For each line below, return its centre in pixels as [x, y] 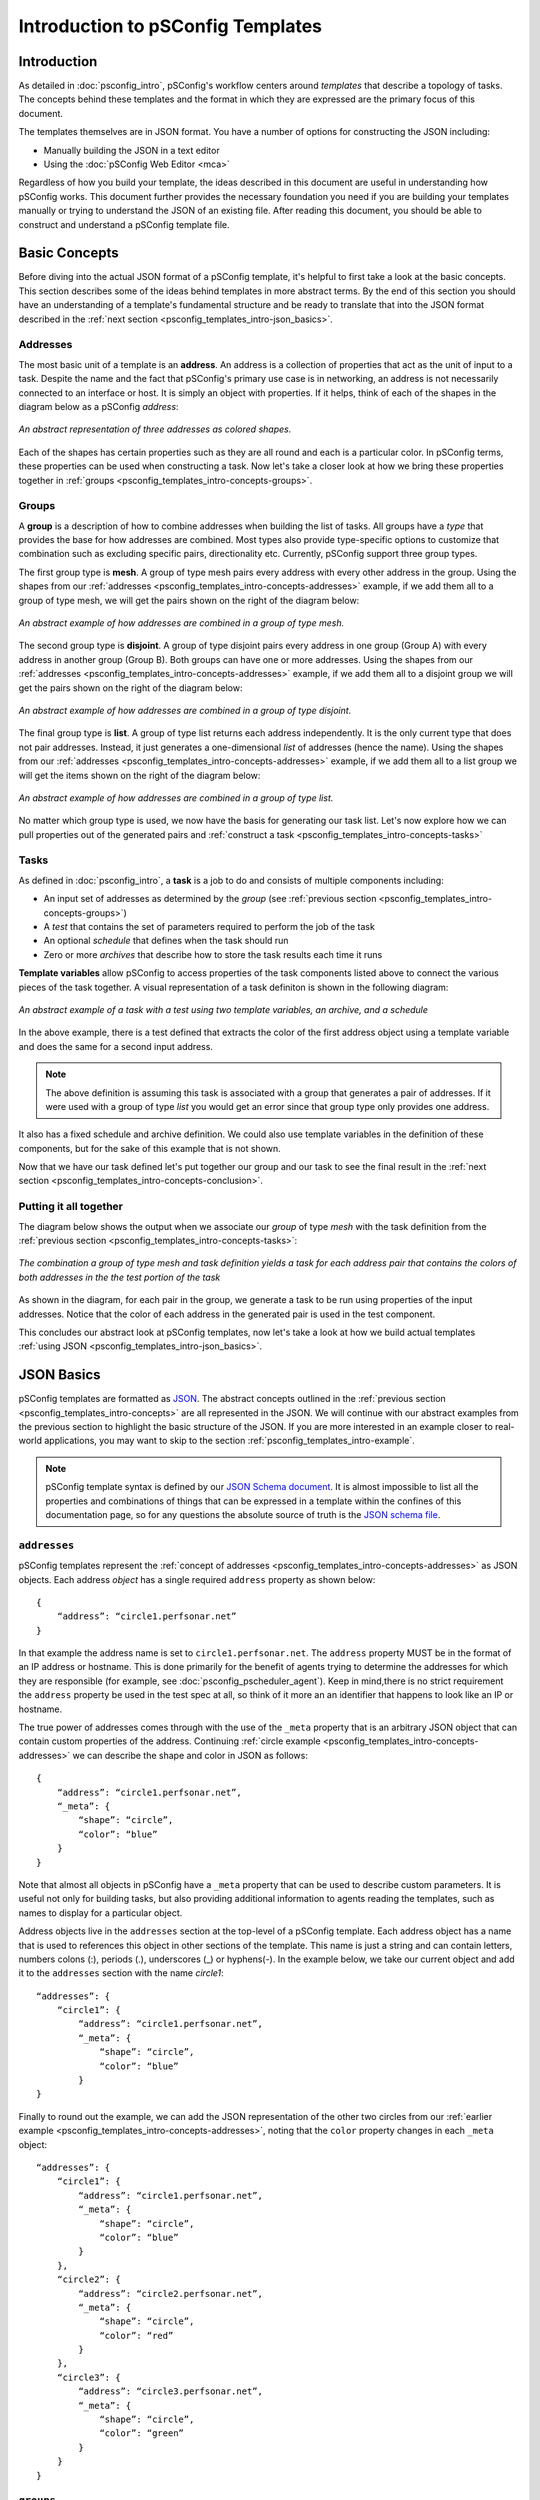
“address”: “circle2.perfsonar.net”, [171, 2293]
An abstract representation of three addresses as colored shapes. [155, 429]
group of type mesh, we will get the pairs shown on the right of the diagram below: [189, 600]
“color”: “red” [136, 2335]
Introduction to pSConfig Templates [170, 26]
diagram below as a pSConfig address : [98, 406]
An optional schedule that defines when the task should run [166, 941]
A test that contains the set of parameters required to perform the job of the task [209, 927]
